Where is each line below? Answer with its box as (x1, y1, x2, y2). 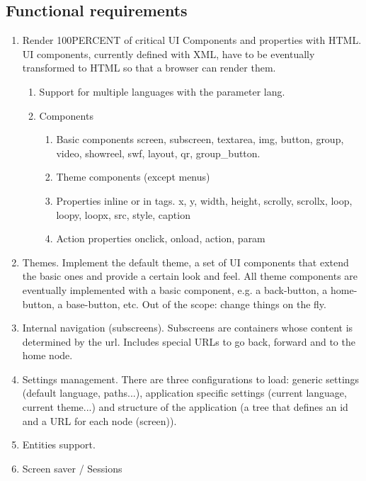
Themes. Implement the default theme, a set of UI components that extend (22, 254, 349, 269)
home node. (22, 348, 73, 363)
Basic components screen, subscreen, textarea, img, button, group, (56, 132, 344, 147)
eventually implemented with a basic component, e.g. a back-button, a (22, 282, 328, 297)
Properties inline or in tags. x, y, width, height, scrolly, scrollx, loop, (56, 193, 353, 208)
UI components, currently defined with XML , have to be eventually (22, 46, 315, 61)
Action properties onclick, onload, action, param (56, 231, 265, 246)
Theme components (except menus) (56, 169, 210, 184)
